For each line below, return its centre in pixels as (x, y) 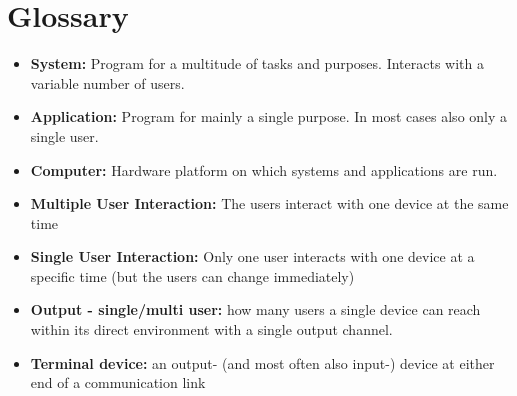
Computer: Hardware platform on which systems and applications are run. (264, 169)
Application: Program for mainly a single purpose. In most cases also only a (269, 116)
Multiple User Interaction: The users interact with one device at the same (269, 203)
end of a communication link (118, 382)
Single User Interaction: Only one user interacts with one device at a (252, 256)
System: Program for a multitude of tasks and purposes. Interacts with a (257, 63)
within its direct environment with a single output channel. (211, 329)
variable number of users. (107, 82)
